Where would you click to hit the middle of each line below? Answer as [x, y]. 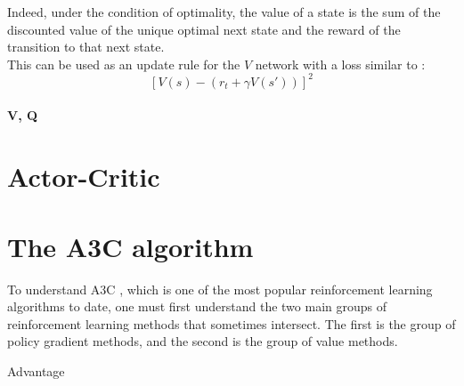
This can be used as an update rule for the [124, 64]
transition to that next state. [86, 47]
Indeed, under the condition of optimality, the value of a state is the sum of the [224, 12]
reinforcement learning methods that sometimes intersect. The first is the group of [232, 323]
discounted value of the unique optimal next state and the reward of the [204, 29]
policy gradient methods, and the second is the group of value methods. [203, 341]
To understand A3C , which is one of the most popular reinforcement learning [220, 289]
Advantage [36, 370]
